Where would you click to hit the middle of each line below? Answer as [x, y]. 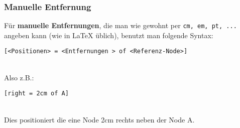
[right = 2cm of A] [36, 94]
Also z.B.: [19, 77]
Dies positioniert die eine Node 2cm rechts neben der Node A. [99, 119]
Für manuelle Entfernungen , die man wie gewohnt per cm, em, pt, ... [121, 25]
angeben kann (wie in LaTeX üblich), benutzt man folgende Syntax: [109, 35]
